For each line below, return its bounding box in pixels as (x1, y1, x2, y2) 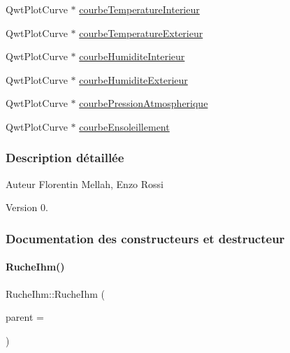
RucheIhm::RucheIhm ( (6, 286, 105, 301)
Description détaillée (6, 149, 124, 166)
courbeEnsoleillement (79, 119, 170, 134)
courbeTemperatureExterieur (79, 25, 203, 40)
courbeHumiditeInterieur (79, 49, 185, 64)
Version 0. (6, 200, 48, 215)
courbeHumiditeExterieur (79, 72, 188, 87)
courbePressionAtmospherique (79, 96, 208, 110)
